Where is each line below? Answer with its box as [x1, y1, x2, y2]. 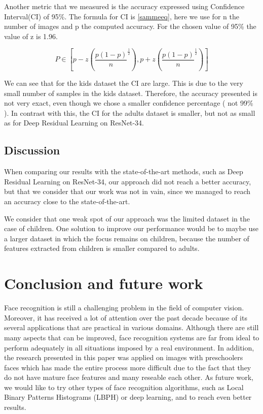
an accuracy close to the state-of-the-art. [4, 196, 130, 207]
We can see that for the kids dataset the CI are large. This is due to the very [4, 78, 243, 88]
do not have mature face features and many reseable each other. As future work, [4, 372, 253, 383]
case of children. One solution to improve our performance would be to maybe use [4, 223, 259, 234]
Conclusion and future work [4, 273, 203, 294]
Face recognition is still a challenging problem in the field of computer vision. [4, 302, 244, 313]
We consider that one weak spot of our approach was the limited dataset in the [4, 213, 250, 224]
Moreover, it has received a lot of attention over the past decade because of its [4, 312, 247, 323]
